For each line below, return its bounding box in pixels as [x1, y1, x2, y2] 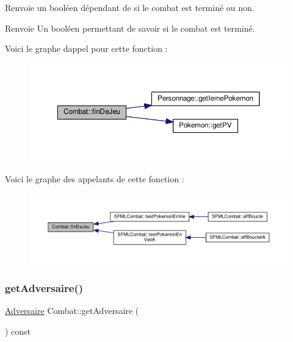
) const [5, 324, 31, 337]
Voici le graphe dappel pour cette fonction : [5, 42, 168, 55]
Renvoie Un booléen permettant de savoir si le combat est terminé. [5, 21, 255, 34]
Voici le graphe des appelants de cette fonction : [5, 172, 184, 185]
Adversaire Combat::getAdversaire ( [5, 304, 139, 317]
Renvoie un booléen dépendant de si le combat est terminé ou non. [5, 1, 255, 13]
